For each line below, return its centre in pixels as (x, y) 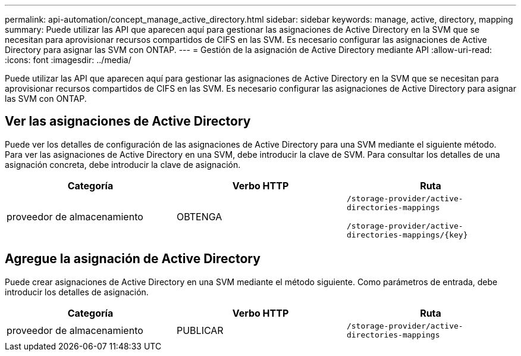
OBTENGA (199, 216)
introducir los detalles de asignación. (77, 292)
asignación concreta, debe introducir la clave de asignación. (123, 164)
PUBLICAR (200, 330)
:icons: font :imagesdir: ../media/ (68, 60)
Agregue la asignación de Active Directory (133, 259)
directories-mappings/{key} (407, 235)
